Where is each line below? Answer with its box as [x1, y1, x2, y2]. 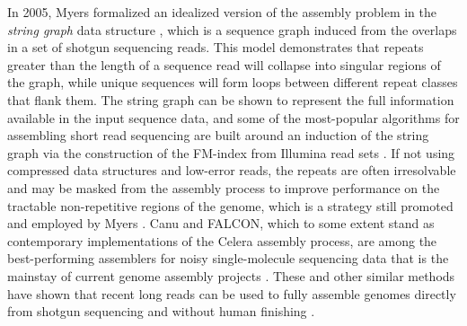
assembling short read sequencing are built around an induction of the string [7, 126, 429, 145]
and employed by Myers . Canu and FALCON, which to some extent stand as [7, 214, 435, 233]
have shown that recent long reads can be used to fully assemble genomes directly [7, 284, 456, 303]
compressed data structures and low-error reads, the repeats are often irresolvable [7, 161, 456, 180]
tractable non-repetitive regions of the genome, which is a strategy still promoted [7, 196, 454, 215]
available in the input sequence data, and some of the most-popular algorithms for [7, 108, 460, 127]
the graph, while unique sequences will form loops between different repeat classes [7, 73, 458, 92]
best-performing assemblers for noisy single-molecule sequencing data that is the [7, 249, 449, 268]
